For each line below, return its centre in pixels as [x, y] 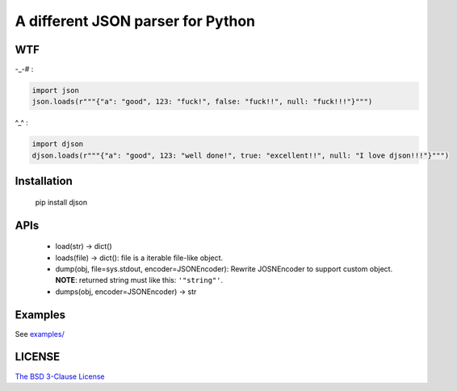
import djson [58, 144]
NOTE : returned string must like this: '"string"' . [139, 280]
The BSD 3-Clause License [60, 376]
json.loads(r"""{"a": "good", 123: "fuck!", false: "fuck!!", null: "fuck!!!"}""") [202, 102]
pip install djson [61, 202]
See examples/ [40, 334]
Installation [44, 181]
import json [56, 90]
